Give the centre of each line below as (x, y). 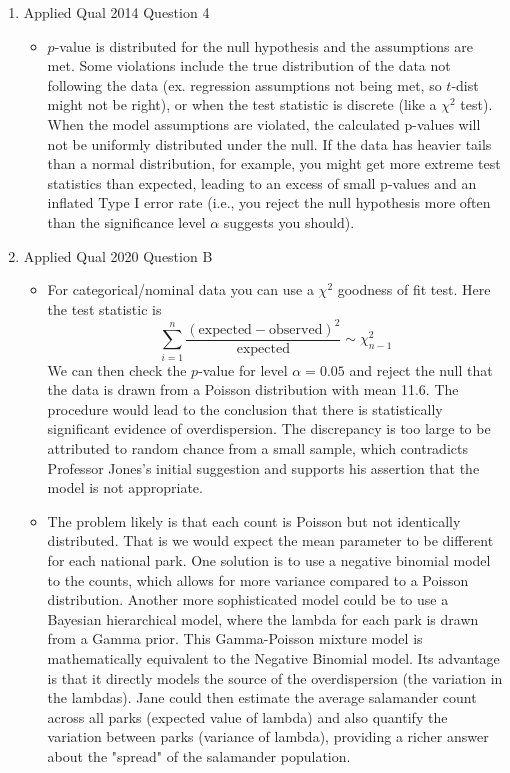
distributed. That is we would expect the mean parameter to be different (270, 540)
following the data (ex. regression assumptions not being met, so (244, 84)
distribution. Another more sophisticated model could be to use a (248, 599)
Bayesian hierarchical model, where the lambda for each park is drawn (263, 618)
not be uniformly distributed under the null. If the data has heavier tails (269, 143)
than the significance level (126, 221)
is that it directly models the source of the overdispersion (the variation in (275, 677)
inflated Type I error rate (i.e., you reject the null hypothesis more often (269, 202)
